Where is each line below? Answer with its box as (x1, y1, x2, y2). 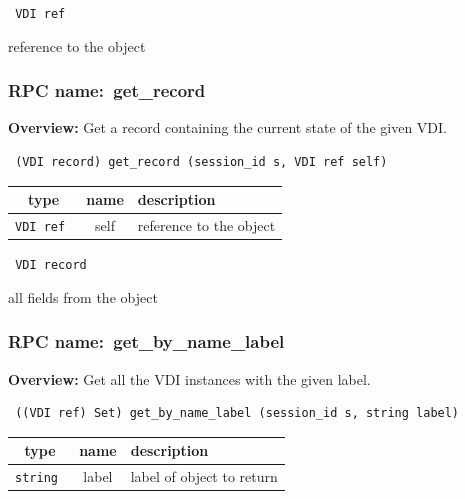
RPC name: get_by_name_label (8, 329, 285, 354)
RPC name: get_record (8, 78, 206, 103)
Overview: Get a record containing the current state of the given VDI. (8, 117, 448, 138)
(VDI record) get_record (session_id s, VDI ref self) (15, 155, 388, 170)
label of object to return (130, 466, 278, 487)
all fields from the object (8, 286, 158, 307)
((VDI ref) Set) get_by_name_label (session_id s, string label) (15, 406, 460, 421)
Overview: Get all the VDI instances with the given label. (8, 368, 371, 389)
